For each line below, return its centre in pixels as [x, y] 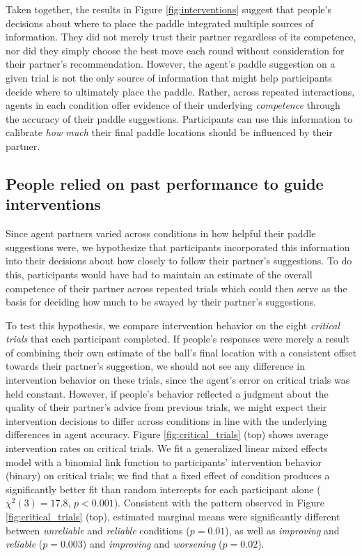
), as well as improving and [282, 530]
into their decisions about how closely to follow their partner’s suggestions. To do [179, 261]
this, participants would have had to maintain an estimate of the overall [159, 274]
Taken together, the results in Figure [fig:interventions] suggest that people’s [168, 9]
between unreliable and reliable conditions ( [98, 530]
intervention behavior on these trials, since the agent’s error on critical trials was [178, 380]
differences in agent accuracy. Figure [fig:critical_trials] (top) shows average [167, 434]
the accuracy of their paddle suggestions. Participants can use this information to [179, 118]
